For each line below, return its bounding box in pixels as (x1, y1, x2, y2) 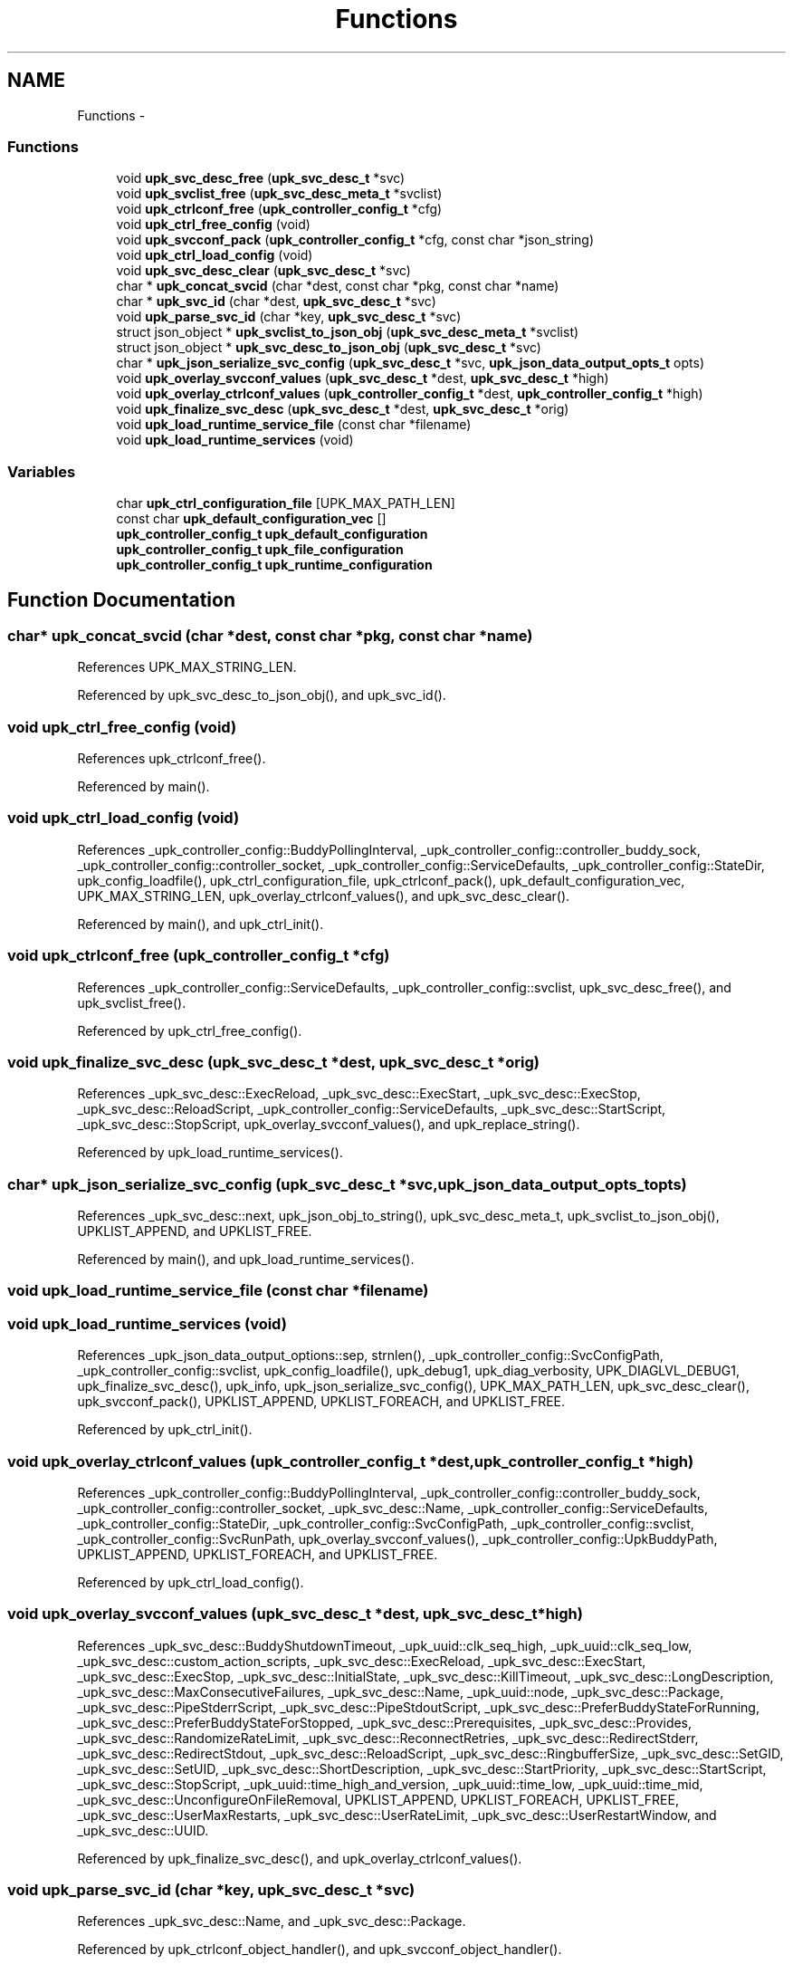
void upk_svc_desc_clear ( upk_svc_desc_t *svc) (116, 263, 411, 279)
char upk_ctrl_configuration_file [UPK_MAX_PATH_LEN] (116, 495, 455, 512)
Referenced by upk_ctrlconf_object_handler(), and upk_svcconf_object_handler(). (77, 1941, 562, 1958)
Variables (7, 462, 76, 481)
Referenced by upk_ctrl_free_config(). (77, 1022, 302, 1039)
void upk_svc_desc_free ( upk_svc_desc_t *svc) (116, 170, 406, 187)
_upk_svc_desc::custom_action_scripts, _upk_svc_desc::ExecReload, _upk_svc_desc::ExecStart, (77, 1653, 646, 1669)
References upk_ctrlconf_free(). (77, 751, 266, 767)
